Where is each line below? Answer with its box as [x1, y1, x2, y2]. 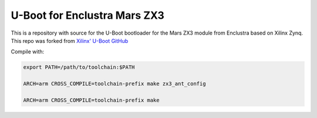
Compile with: [11, 48, 45, 55]
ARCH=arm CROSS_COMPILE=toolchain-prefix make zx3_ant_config [23, 80, 206, 87]
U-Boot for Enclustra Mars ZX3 [11, 9, 164, 22]
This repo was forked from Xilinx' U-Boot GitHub [11, 37, 129, 44]
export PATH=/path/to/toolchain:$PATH [23, 64, 135, 70]
